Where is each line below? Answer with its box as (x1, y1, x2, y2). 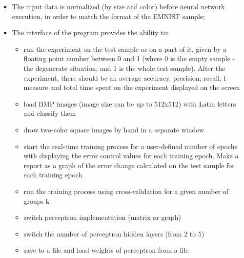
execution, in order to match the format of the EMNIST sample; (12, 11, 205, 21)
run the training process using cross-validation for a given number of (23, 186, 229, 196)
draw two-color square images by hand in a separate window (23, 124, 204, 134)
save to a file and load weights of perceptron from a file (23, 245, 189, 255)
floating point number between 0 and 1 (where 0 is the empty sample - (23, 53, 235, 64)
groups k (23, 195, 50, 206)
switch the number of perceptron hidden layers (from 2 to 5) (23, 228, 204, 238)
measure (23, 82, 48, 92)
